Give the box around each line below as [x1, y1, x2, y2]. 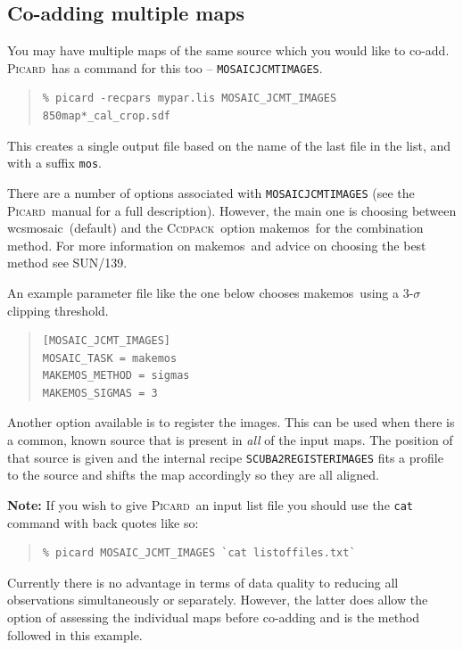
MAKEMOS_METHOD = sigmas [42, 369, 190, 383]
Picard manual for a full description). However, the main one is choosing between [7, 201, 457, 219]
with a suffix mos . [7, 153, 102, 172]
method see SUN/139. [7, 253, 128, 272]
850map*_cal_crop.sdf [42, 110, 170, 123]
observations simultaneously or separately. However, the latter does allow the [7, 590, 428, 609]
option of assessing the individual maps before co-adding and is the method [7, 607, 420, 626]
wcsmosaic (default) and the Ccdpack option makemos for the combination [7, 218, 424, 237]
